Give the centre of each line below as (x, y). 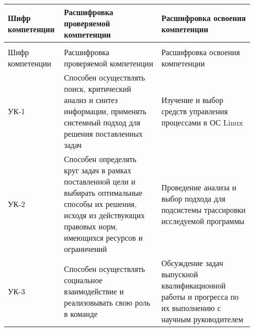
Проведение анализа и (199, 187)
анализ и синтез (91, 100)
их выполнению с (191, 308)
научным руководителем (202, 319)
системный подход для (102, 122)
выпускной (180, 274)
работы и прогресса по (200, 297)
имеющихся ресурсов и (103, 238)
